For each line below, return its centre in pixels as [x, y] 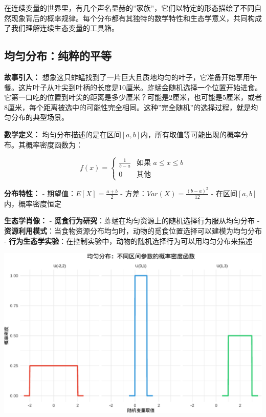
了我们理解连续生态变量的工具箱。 [61, 28]
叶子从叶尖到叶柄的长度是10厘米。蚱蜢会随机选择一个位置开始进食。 [147, 87]
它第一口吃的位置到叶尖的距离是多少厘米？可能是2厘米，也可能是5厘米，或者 [133, 97]
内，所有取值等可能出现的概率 [191, 134]
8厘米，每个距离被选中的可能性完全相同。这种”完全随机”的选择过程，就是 [128, 107]
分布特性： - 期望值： [40, 193]
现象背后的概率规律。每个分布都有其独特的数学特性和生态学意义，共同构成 [136, 18]
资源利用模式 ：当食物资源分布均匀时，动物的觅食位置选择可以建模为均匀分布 [133, 230]
